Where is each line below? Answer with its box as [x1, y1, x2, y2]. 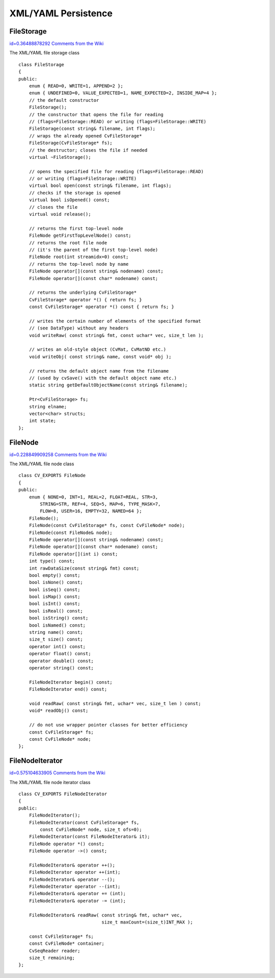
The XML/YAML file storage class [9, 50, 80, 56]
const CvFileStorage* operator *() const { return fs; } [29, 304, 174, 310]
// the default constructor [29, 97, 99, 103]
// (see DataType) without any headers [29, 325, 129, 331]
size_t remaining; [29, 955, 75, 961]
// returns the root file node [29, 240, 107, 245]
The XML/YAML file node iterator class [9, 779, 91, 785]
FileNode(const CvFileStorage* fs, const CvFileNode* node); [29, 522, 185, 528]
